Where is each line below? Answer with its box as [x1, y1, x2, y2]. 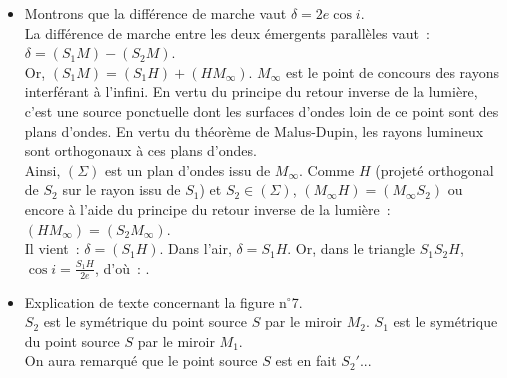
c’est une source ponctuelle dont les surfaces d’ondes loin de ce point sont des [24, 100, 499, 121]
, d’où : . [95, 257, 150, 278]
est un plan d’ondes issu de [104, 159, 271, 180]
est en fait [275, 350, 337, 371]
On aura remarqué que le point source [24, 350, 258, 371]
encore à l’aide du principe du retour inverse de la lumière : [24, 198, 391, 219]
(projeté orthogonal [375, 159, 494, 180]
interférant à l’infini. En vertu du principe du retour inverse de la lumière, [24, 81, 478, 102]
